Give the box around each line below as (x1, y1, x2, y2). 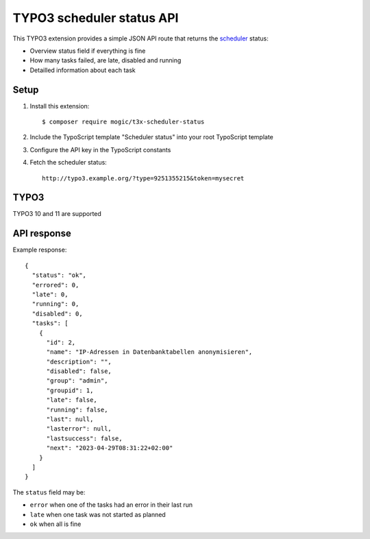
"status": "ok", (32, 272, 87, 279)
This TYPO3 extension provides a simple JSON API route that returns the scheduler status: (12, 34, 269, 43)
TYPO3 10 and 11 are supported (12, 210, 102, 218)
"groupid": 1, (46, 386, 94, 394)
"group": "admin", (46, 377, 108, 385)
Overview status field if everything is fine (29, 47, 146, 55)
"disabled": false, (46, 368, 112, 375)
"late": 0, (32, 290, 69, 298)
